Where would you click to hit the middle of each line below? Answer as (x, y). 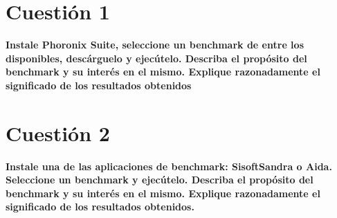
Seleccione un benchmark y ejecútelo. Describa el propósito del (160, 180)
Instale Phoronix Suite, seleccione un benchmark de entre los (155, 45)
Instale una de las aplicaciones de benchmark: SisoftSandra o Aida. (169, 166)
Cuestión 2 (58, 133)
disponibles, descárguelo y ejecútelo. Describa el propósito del (156, 58)
